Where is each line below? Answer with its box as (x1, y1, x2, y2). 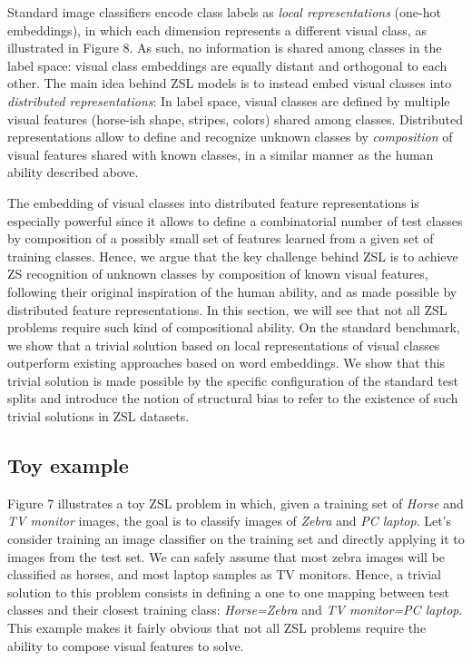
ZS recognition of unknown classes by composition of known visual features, (7, 264, 428, 283)
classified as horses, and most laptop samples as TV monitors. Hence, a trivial (7, 565, 442, 584)
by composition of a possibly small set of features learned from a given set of (7, 229, 434, 248)
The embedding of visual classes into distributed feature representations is (7, 192, 419, 212)
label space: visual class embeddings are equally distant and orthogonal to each (7, 55, 447, 74)
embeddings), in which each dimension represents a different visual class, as (7, 20, 427, 39)
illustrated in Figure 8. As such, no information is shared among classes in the (7, 38, 442, 57)
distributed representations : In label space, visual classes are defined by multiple (7, 91, 450, 110)
